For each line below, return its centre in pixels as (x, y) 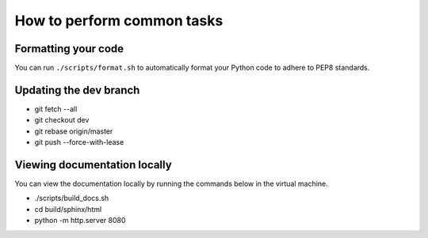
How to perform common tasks (119, 21)
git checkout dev (62, 120)
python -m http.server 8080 (80, 221)
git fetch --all (56, 109)
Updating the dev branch (77, 90)
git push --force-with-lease (79, 142)
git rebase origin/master (74, 131)
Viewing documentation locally (93, 165)
